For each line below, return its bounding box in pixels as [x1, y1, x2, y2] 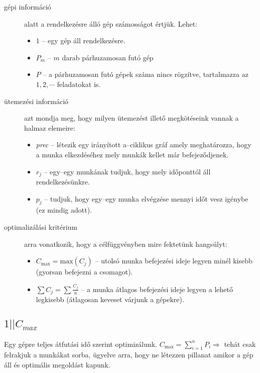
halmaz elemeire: [24, 122, 75, 133]
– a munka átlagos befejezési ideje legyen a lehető [81, 284, 233, 294]
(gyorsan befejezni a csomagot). [36, 266, 133, 277]
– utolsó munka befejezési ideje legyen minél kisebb [95, 255, 252, 266]
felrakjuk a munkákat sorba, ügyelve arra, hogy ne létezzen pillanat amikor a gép [4, 349, 253, 360]
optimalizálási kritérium [4, 221, 78, 232]
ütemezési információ [4, 96, 69, 106]
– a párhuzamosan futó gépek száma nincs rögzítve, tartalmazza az [43, 69, 248, 79]
